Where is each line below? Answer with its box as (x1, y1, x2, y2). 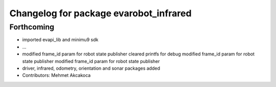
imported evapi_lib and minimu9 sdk (22, 37, 99, 43)
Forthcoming (9, 22, 55, 32)
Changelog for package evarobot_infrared (9, 8, 192, 19)
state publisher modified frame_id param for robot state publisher (22, 58, 160, 64)
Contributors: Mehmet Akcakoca (22, 72, 91, 78)
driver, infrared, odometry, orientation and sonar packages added (22, 65, 160, 71)
